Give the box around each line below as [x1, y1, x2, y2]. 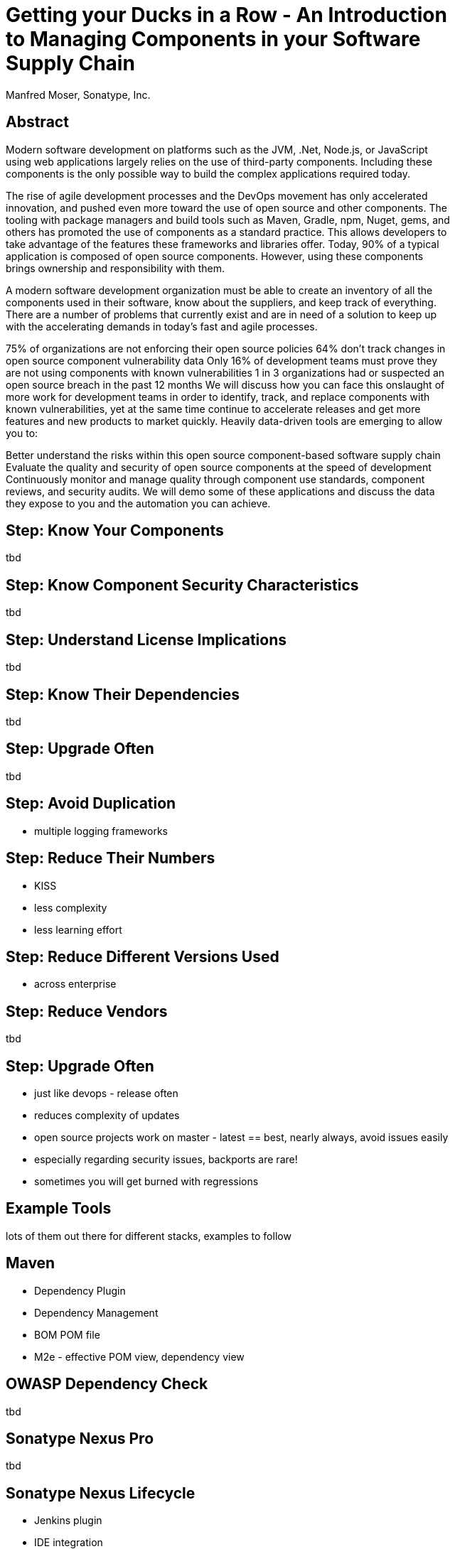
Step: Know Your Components [6, 522, 224, 540]
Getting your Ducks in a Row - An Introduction [6, 3, 447, 27]
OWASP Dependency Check [6, 1375, 208, 1393]
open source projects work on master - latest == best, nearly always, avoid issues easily [34, 1131, 449, 1144]
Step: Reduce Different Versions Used [6, 947, 279, 966]
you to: [6, 426, 38, 439]
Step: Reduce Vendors [6, 1002, 168, 1020]
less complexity [34, 901, 107, 914]
